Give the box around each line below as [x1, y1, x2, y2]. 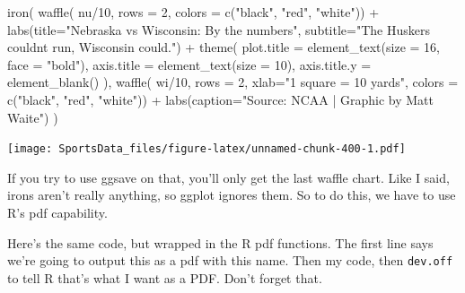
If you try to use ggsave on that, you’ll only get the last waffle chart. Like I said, [7, 168, 450, 186]
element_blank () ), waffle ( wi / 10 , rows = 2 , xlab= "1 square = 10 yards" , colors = [7, 73, 459, 91]
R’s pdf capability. [7, 203, 108, 221]
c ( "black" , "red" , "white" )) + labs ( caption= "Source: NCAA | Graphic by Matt [7, 90, 434, 108]
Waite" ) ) [7, 108, 58, 126]
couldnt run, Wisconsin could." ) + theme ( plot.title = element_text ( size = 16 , [7, 38, 440, 56]
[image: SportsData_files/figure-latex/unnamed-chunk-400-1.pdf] [7, 142, 406, 156]
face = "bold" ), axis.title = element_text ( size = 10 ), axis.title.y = [7, 55, 372, 73]
